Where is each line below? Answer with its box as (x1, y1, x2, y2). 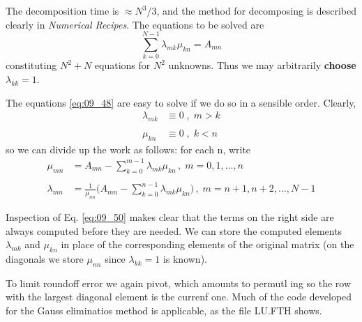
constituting (6, 58, 57, 72)
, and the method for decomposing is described (156, 3, 357, 17)
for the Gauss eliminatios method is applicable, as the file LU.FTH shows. (6, 303, 322, 318)
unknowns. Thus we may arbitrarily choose (168, 58, 356, 72)
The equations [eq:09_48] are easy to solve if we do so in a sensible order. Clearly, (6, 95, 356, 109)
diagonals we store (6, 252, 84, 266)
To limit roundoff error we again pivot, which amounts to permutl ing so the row (6, 275, 352, 290)
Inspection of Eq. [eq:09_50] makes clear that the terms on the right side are (6, 210, 334, 224)
